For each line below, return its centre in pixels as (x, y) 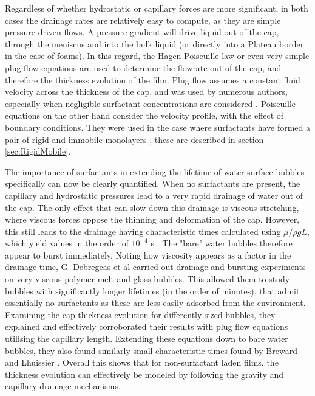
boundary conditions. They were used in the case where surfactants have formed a (158, 127)
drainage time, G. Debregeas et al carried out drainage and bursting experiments (155, 267)
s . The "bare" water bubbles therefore (222, 243)
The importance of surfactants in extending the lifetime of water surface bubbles (155, 171)
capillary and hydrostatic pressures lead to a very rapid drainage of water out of (154, 195)
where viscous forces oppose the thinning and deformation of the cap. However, (152, 219)
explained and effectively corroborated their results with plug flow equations (147, 326)
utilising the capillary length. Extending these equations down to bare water (147, 339)
